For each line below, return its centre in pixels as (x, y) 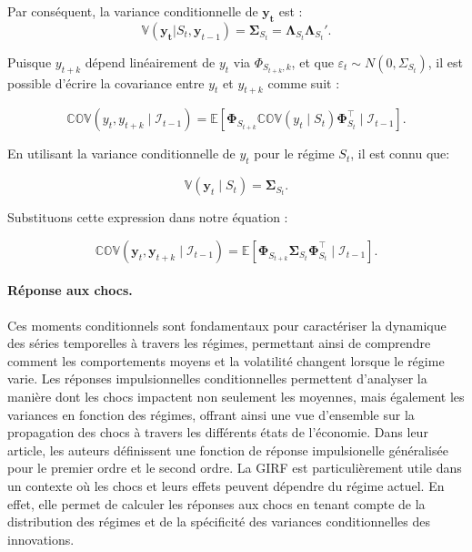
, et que (312, 61)
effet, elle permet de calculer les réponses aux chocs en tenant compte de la (216, 503)
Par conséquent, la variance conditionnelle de (133, 11)
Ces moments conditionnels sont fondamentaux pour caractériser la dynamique (227, 325)
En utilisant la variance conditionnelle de (121, 153)
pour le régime (294, 153)
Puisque (30, 61)
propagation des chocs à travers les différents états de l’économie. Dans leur (218, 432)
